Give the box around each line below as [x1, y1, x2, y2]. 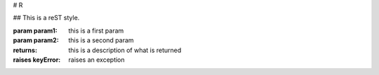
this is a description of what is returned [68, 46, 182, 54]
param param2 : [13, 36, 59, 44]
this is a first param [68, 26, 124, 35]
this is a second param [68, 36, 134, 44]
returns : [13, 46, 38, 54]
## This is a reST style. [13, 14, 80, 22]
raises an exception [68, 56, 126, 64]
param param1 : [13, 26, 58, 35]
